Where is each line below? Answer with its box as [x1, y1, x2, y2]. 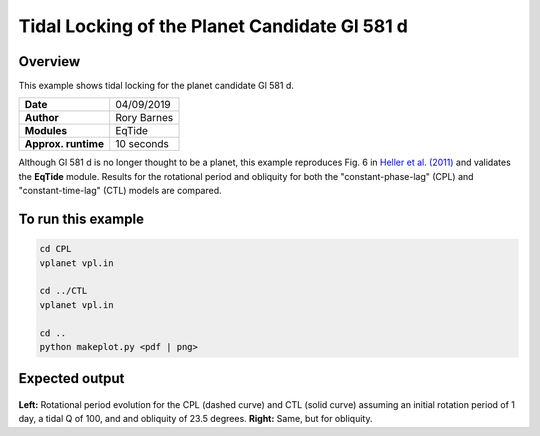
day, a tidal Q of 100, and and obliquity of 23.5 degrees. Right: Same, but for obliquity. [18, 413, 373, 425]
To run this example [18, 211, 145, 228]
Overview [18, 53, 81, 70]
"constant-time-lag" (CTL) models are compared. [18, 185, 222, 197]
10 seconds [115, 137, 169, 151]
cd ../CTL [39, 285, 88, 297]
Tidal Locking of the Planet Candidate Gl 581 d [18, 15, 409, 37]
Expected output [18, 370, 125, 387]
